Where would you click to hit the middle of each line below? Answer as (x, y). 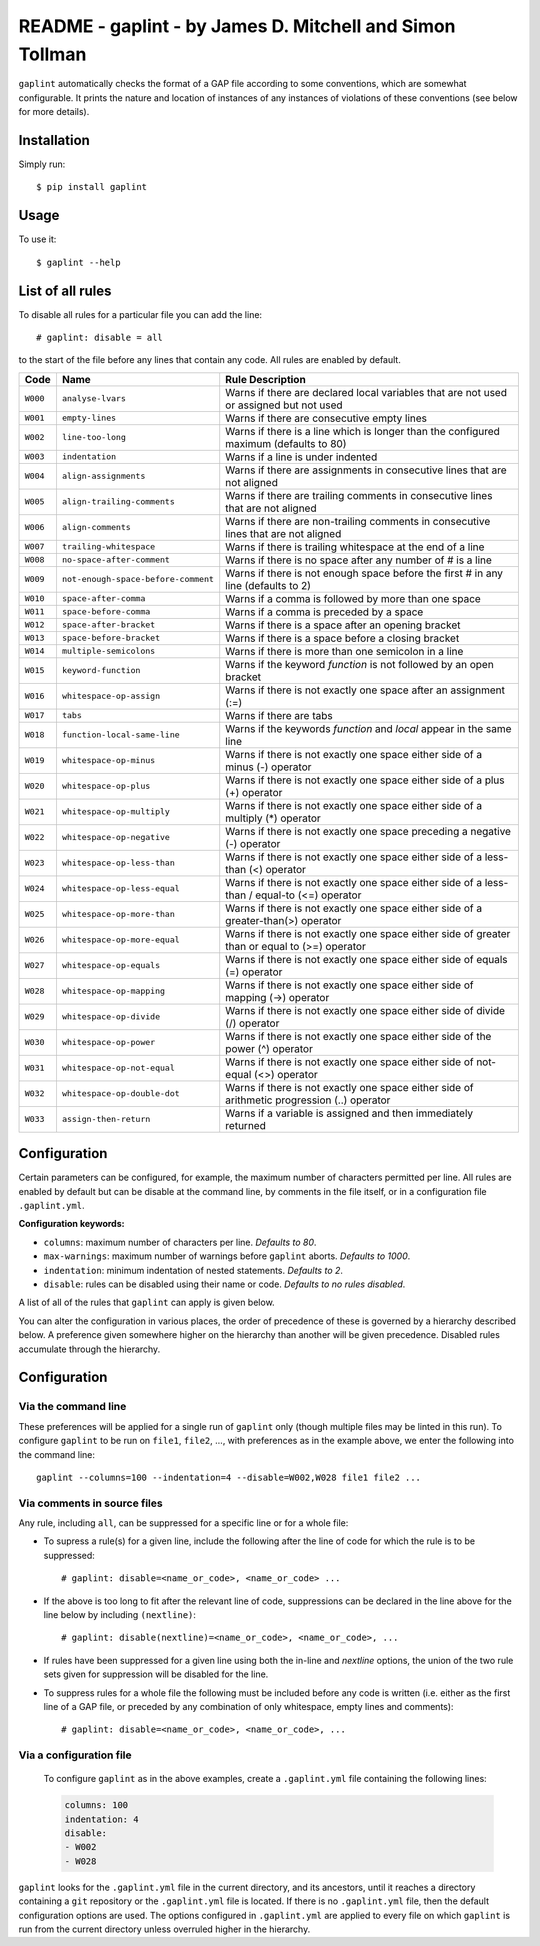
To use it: (37, 239)
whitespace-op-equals (111, 965)
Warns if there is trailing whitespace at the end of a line (355, 547)
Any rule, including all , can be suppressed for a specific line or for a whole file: (183, 1523)
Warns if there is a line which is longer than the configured (362, 431)
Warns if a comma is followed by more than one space (353, 598)
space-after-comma (103, 598)
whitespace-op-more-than (118, 914)
